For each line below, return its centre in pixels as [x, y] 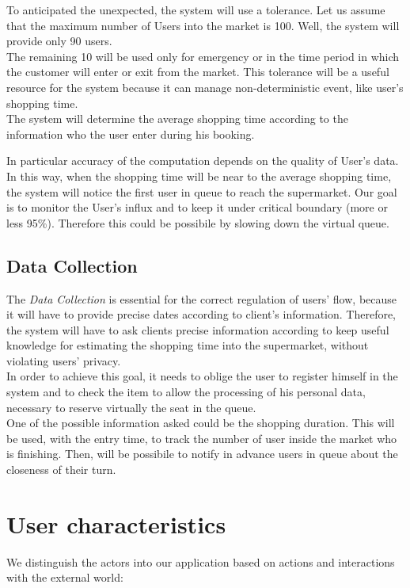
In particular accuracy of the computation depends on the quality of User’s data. [203, 160]
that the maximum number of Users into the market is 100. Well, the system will [203, 25]
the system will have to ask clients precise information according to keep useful [198, 329]
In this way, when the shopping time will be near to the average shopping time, [199, 176]
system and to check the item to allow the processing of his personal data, [186, 392]
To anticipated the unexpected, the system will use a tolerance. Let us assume [196, 10]
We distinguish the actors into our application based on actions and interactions [201, 561]
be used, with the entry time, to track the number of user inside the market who [202, 438]
